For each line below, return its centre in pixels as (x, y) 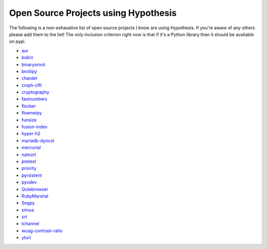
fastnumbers (35, 99)
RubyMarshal (35, 196)
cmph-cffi (32, 85)
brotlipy (29, 71)
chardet (29, 78)
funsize (29, 120)
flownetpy (32, 113)
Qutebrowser (35, 189)
